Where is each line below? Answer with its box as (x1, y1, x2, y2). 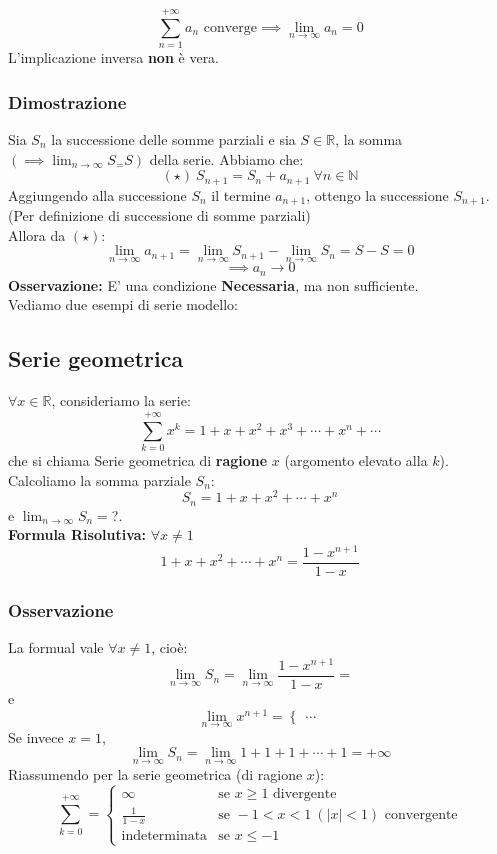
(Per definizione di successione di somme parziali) (8, 205, 311, 226)
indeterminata (121, 828, 208, 843)
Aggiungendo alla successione (8, 184, 187, 205)
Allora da (8, 224, 66, 245)
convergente (384, 808, 458, 823)
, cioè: (151, 637, 188, 658)
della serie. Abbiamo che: (149, 148, 304, 169)
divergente (273, 786, 337, 801)
